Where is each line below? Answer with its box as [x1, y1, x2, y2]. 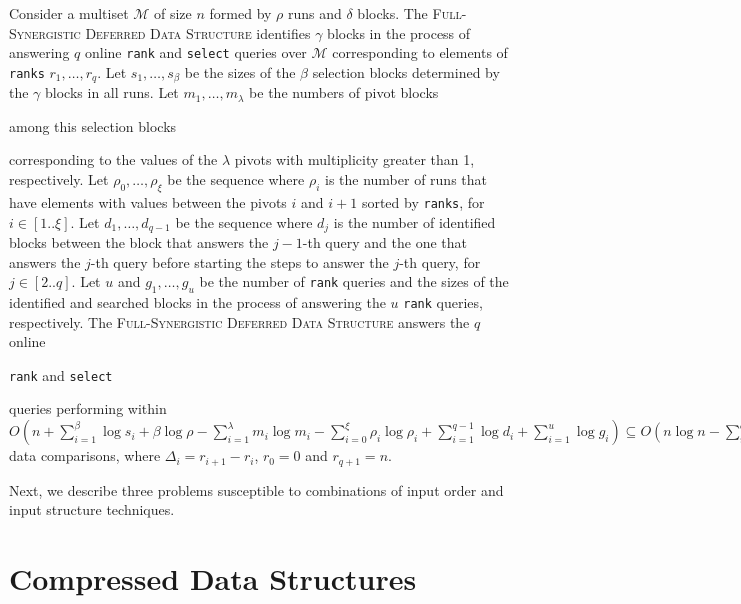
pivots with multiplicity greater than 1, [234, 149, 475, 170]
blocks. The [357, 3, 428, 23]
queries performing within [9, 398, 167, 419]
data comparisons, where [9, 445, 161, 466]
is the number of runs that [324, 169, 488, 190]
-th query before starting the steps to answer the [90, 251, 389, 272]
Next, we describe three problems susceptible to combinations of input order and [9, 479, 504, 500]
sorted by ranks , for [361, 191, 485, 212]
